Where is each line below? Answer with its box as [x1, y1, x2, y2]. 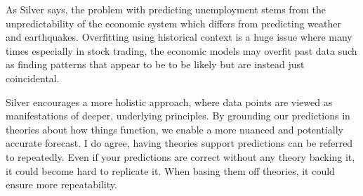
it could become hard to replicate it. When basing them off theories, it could [6, 163, 335, 178]
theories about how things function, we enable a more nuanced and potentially [6, 122, 343, 136]
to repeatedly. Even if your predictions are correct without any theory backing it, [6, 149, 355, 164]
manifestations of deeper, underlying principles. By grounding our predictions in [6, 108, 350, 123]
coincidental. [6, 70, 60, 85]
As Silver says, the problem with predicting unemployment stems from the [6, 2, 326, 16]
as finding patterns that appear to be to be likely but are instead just [6, 57, 305, 72]
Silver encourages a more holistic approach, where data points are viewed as [6, 94, 333, 109]
